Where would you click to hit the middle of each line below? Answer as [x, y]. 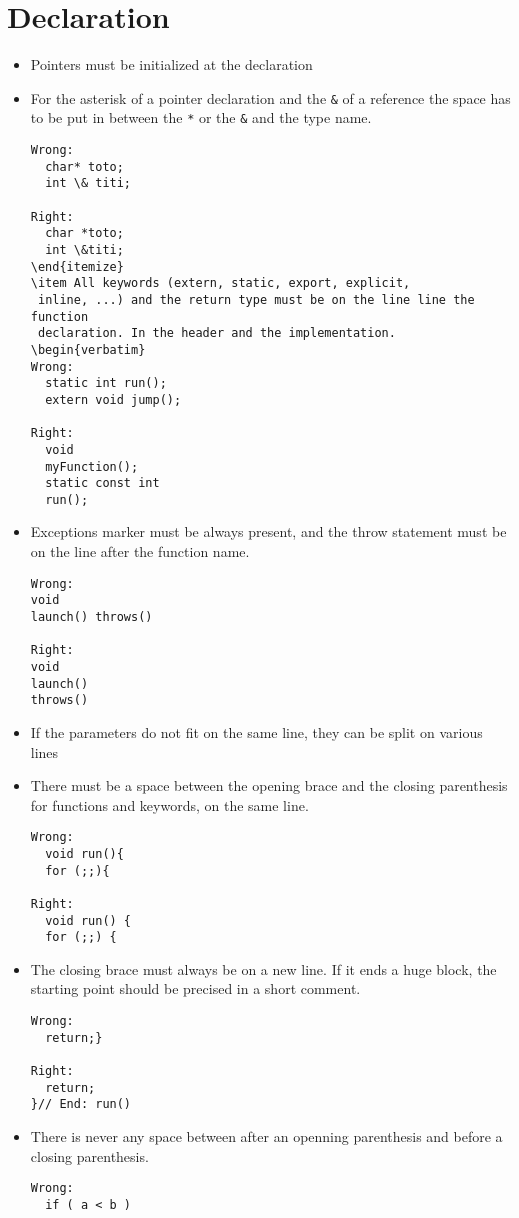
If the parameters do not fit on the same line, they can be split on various [256, 731]
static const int [102, 483]
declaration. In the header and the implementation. [216, 333]
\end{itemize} [77, 266]
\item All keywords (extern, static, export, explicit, [220, 283]
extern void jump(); [113, 399]
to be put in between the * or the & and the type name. [201, 117]
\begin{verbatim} [88, 349]
